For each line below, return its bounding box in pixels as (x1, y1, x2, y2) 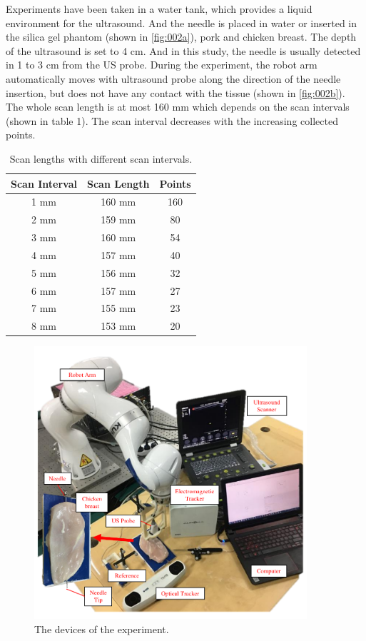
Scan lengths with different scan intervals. (9, 151, 193, 166)
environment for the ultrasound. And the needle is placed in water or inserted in (6, 15, 357, 30)
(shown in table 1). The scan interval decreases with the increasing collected (6, 113, 338, 128)
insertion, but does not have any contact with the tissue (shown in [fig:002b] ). (6, 85, 345, 100)
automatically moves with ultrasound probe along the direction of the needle (6, 71, 341, 86)
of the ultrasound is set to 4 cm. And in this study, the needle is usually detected (6, 43, 361, 58)
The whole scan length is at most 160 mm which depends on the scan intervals (6, 99, 350, 114)
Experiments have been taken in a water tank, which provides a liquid (6, 1, 312, 16)
